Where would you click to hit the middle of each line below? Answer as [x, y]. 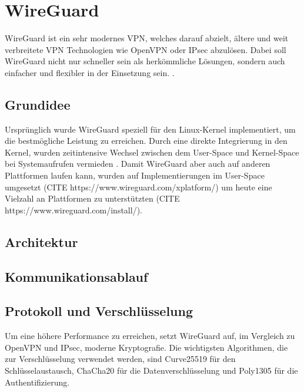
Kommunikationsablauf [76, 276]
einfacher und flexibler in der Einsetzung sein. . [90, 72]
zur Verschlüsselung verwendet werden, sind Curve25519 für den [120, 359]
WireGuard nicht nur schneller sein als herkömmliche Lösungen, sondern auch [145, 61]
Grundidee [38, 104]
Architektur [41, 241]
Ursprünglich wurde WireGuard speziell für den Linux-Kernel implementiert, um [150, 129]
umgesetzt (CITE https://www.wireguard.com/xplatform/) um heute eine [138, 187]
